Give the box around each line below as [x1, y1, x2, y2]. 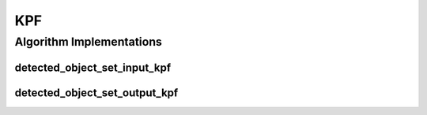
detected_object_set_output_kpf [14, 86, 179, 99]
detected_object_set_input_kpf [14, 61, 172, 74]
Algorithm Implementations [14, 35, 162, 49]
